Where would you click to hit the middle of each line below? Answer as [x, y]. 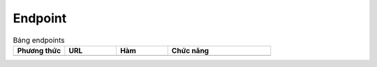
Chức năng [190, 50]
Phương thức [39, 50]
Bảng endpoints [39, 40]
